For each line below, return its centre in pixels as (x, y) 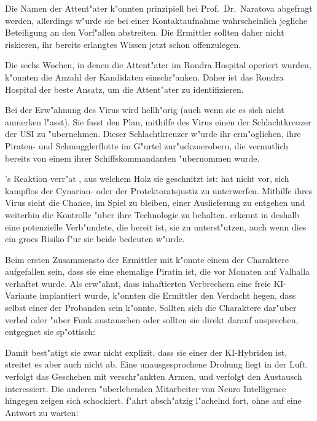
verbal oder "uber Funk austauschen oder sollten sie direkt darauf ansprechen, (152, 319)
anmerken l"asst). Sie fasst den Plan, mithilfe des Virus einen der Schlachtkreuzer (158, 121)
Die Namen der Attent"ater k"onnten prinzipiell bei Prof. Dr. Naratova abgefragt (159, 8)
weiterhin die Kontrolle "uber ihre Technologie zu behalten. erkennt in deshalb (152, 214)
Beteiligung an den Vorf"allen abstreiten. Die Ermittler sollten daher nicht (145, 32)
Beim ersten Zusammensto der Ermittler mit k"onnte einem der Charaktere (147, 259)
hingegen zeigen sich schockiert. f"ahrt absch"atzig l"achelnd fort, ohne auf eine (153, 400)
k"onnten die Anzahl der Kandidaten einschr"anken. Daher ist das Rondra (144, 77)
